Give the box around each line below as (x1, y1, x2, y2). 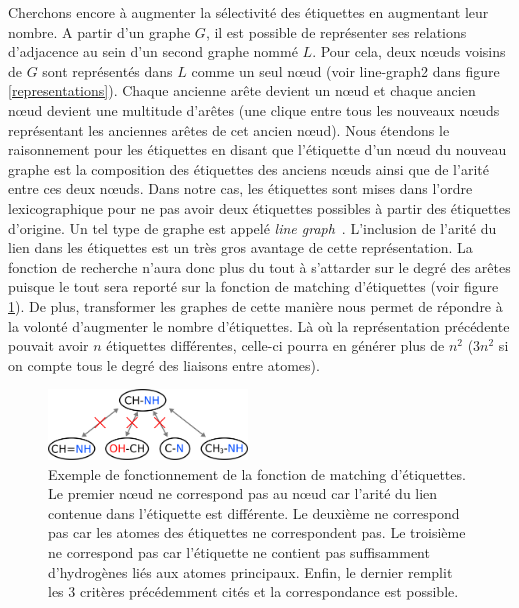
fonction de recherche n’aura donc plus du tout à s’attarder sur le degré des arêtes (8, 256, 511, 277)
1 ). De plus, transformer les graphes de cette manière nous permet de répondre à (8, 295, 503, 316)
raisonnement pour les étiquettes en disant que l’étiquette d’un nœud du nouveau (8, 139, 507, 160)
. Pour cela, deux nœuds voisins (312, 41, 506, 62)
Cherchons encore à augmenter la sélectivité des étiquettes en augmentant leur (8, 2, 489, 22)
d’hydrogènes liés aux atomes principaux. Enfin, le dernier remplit (48, 561, 453, 582)
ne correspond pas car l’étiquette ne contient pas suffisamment (48, 541, 430, 562)
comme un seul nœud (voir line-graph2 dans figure (191, 60, 500, 81)
